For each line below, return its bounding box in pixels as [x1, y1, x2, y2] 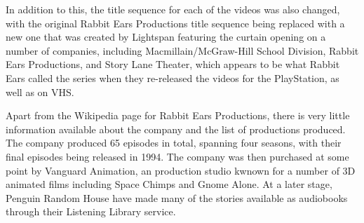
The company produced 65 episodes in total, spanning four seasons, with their [6, 135, 342, 150]
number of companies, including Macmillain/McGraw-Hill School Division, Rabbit [6, 43, 359, 58]
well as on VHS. [6, 84, 74, 99]
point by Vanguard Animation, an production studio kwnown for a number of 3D [6, 163, 356, 177]
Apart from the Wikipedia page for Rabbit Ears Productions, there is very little [6, 108, 350, 123]
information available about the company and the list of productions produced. [6, 121, 346, 136]
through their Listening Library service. [6, 204, 176, 219]
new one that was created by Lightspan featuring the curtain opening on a [6, 29, 326, 44]
